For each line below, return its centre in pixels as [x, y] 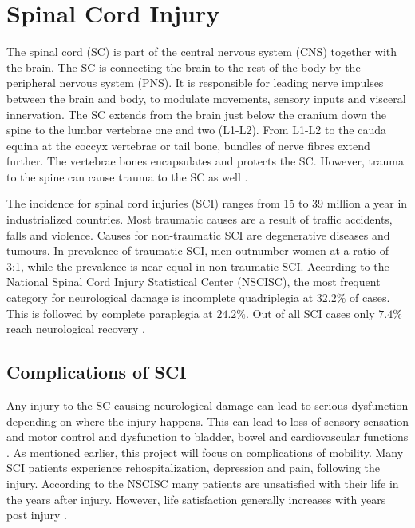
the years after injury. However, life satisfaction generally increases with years [196, 499]
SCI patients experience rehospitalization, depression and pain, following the [193, 468]
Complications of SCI [97, 372]
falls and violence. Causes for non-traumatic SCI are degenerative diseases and [198, 234]
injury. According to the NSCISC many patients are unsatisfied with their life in [203, 483]
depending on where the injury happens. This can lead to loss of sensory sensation [207, 421]
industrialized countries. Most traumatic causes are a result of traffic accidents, [200, 219]
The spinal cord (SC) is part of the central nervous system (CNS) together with [202, 52]
